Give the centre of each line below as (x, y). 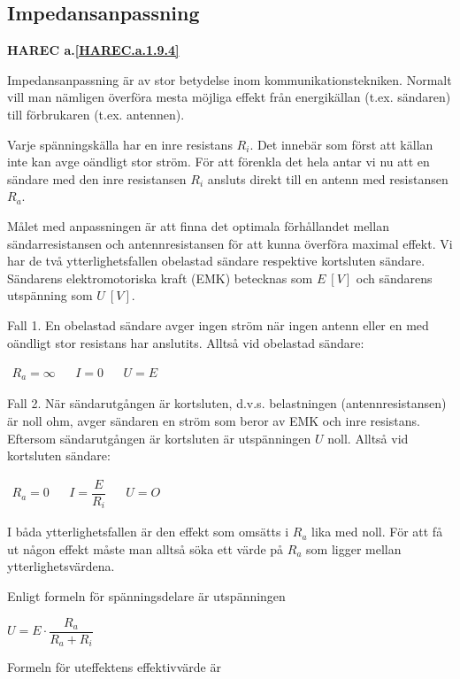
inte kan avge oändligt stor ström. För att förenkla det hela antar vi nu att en (218, 162)
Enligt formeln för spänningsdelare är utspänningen (146, 596)
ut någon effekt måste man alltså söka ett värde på (146, 548)
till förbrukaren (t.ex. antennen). (96, 114)
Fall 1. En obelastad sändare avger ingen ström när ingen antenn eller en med (218, 324)
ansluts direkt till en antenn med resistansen (328, 178)
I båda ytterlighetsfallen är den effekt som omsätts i (148, 532)
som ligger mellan (354, 548)
